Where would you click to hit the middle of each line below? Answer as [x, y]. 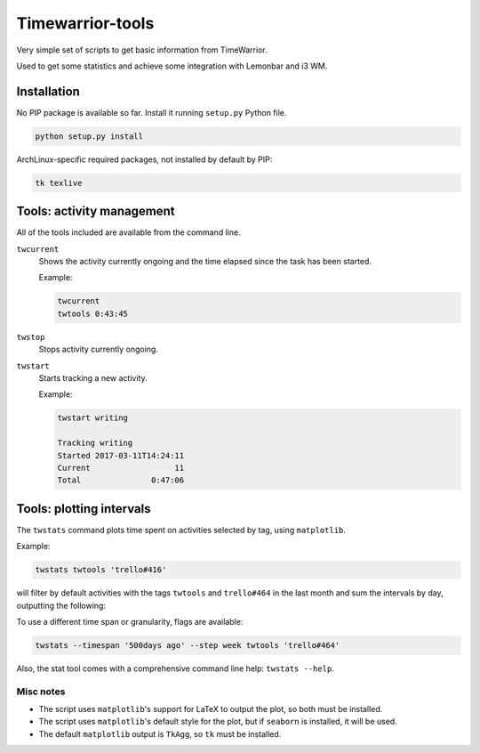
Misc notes [41, 692]
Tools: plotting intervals [84, 509]
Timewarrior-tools [85, 23]
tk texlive [59, 183]
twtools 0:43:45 [93, 313]
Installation [48, 91]
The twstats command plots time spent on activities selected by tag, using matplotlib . [181, 530]
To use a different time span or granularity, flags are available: [130, 621]
